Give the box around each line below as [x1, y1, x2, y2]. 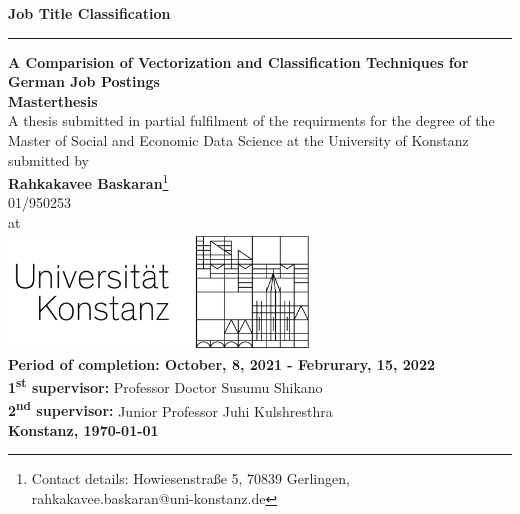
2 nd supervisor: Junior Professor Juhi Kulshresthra [8, 397, 333, 421]
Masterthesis [8, 90, 98, 111]
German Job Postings [8, 71, 160, 92]
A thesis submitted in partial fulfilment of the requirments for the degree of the [8, 110, 495, 131]
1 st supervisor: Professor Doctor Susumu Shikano [8, 374, 323, 397]
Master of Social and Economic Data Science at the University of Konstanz [8, 129, 469, 150]
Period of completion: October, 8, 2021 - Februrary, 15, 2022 [8, 353, 435, 374]
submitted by [8, 149, 89, 170]
